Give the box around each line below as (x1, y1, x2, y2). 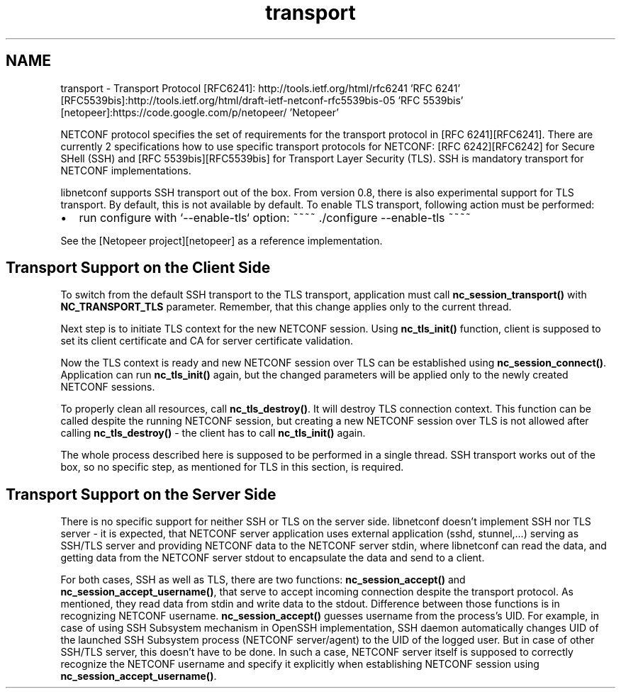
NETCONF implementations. (60, 164, 191, 177)
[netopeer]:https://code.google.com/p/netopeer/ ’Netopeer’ (60, 106, 339, 118)
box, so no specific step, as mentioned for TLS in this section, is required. (60, 461, 404, 474)
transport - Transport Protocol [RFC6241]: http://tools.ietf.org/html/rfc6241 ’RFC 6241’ (60, 82, 461, 94)
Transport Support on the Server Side (6, 485, 276, 503)
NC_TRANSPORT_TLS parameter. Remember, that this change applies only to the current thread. (60, 301, 512, 313)
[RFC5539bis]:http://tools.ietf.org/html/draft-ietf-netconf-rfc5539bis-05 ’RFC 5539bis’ (60, 94, 464, 106)
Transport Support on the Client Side (6, 259, 271, 277)
